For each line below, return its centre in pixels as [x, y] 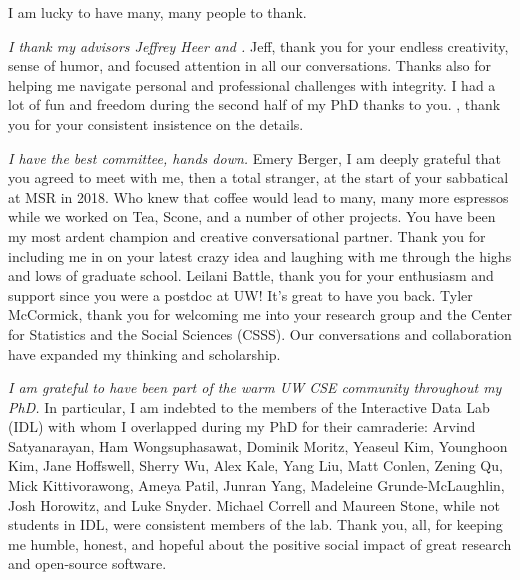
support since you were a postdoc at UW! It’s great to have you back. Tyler [240, 294]
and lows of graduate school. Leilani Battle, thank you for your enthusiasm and [251, 275]
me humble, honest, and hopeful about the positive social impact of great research [260, 543]
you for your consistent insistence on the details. [156, 123]
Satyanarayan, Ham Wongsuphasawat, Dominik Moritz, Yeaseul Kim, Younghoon [258, 445]
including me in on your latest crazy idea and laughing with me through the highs [260, 255]
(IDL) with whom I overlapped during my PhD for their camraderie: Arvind [242, 426]
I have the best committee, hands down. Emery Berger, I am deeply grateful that [255, 157]
